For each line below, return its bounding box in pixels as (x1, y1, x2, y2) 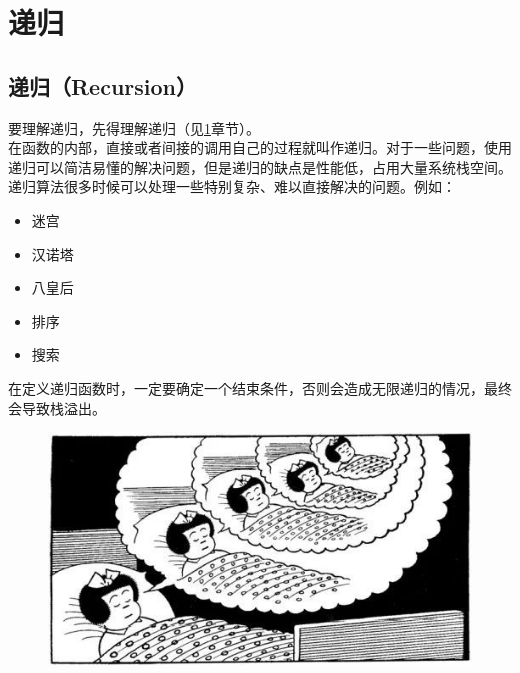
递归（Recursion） (8, 70, 198, 101)
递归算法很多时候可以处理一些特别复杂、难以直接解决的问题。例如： (8, 176, 456, 197)
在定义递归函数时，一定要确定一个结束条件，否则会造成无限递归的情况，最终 (8, 377, 512, 398)
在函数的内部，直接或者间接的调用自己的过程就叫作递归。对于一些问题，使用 (8, 137, 512, 158)
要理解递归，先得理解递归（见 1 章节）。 (8, 117, 260, 138)
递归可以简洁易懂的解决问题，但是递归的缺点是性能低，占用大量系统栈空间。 (8, 156, 512, 177)
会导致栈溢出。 (8, 397, 106, 418)
